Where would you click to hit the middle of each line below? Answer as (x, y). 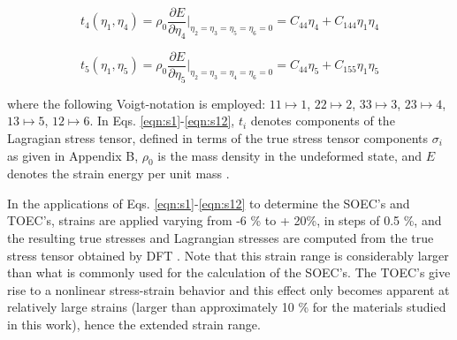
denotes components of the (323, 121)
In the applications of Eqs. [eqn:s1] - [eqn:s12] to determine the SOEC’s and (209, 203)
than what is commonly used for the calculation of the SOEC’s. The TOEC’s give (229, 272)
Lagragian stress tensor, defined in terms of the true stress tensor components (218, 137)
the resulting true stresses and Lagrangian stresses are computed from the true (221, 238)
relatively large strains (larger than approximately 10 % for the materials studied (227, 307)
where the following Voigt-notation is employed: (137, 103)
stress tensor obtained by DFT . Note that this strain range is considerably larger (228, 255)
